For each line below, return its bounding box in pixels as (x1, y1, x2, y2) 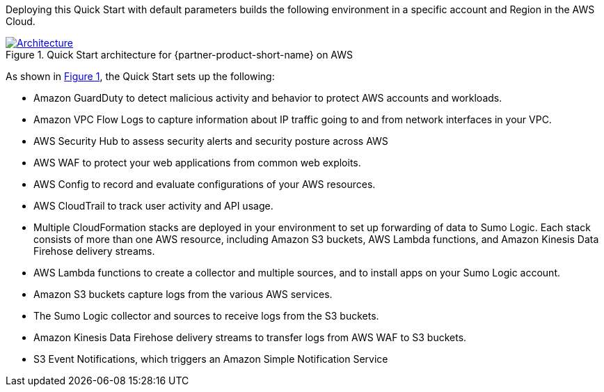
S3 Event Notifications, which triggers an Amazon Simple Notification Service (33, 353, 388, 365)
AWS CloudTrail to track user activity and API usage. (33, 200, 273, 212)
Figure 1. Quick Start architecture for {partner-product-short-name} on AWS (6, 49, 353, 61)
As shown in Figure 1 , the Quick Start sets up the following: (6, 70, 275, 82)
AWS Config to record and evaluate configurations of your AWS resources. (33, 178, 376, 190)
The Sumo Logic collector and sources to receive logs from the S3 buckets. (33, 310, 379, 322)
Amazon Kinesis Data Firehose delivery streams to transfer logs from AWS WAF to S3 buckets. (33, 331, 467, 343)
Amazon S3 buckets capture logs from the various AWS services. (33, 288, 333, 300)
